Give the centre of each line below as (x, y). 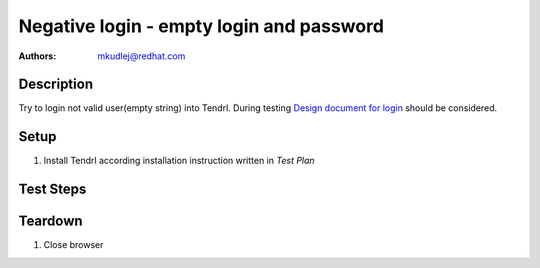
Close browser (73, 245)
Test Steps (52, 189)
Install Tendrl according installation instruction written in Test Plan (179, 161)
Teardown (51, 221)
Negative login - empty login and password (201, 26)
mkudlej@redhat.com (141, 56)
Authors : (37, 56)
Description (56, 84)
